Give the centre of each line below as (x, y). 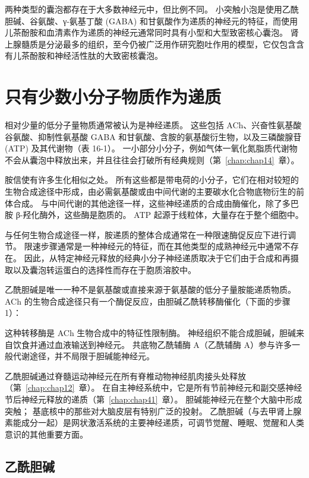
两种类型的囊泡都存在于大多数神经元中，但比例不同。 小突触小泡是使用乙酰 (152, 9)
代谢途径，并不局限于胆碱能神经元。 (83, 356)
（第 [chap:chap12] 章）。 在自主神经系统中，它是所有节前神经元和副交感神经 (154, 387)
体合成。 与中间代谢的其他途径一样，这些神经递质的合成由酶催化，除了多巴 (152, 203)
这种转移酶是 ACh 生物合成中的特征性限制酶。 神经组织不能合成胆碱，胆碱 (150, 333)
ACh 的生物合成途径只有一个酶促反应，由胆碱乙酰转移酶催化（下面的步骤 (148, 301)
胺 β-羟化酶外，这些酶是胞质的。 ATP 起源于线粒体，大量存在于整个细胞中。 (154, 215)
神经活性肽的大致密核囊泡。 (108, 56)
